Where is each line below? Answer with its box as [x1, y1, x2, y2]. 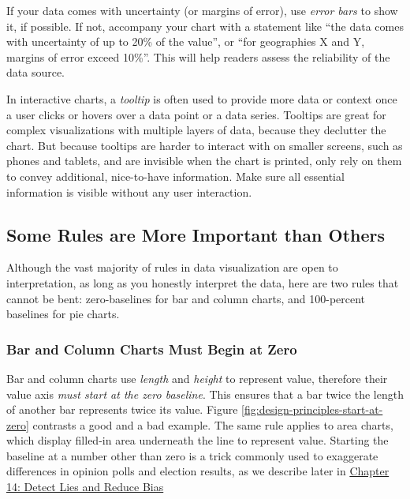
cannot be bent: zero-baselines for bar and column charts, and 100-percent [6, 290, 366, 306]
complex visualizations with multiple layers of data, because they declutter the [6, 122, 386, 138]
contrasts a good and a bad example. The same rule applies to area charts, [32, 416, 393, 433]
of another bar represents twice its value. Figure [6, 401, 238, 418]
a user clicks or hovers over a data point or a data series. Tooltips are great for [6, 106, 386, 122]
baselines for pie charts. [6, 306, 120, 322]
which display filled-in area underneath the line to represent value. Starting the [6, 432, 389, 448]
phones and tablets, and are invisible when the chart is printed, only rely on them [6, 152, 402, 169]
